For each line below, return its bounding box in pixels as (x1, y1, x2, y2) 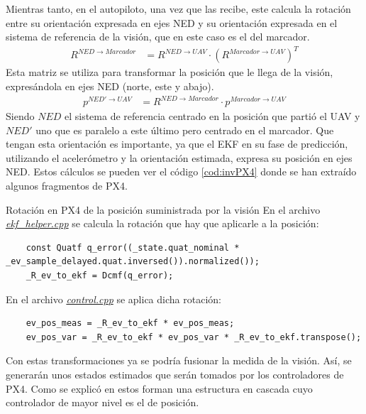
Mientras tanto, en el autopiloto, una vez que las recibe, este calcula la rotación (6, 1, 351, 16)
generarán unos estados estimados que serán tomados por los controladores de (6, 366, 344, 381)
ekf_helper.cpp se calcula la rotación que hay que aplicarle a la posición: (6, 216, 319, 231)
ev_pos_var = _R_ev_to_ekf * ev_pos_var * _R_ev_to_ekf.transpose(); (26, 332, 362, 342)
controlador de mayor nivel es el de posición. (6, 395, 199, 410)
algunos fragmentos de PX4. (6, 178, 128, 192)
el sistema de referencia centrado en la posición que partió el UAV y (64, 109, 360, 124)
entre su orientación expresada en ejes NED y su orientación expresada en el (6, 15, 338, 30)
